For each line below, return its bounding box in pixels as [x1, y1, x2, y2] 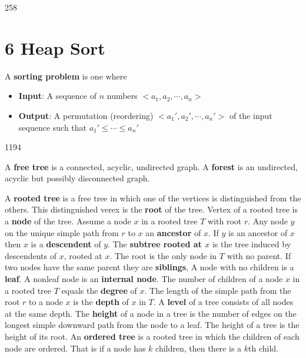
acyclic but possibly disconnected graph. [5, 172, 150, 184]
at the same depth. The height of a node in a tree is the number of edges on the [5, 307, 297, 319]
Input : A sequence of [18, 89, 97, 102]
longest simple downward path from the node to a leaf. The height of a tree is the [5, 319, 300, 331]
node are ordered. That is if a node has [5, 342, 146, 354]
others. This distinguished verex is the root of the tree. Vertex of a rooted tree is [5, 203, 298, 216]
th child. [248, 342, 278, 354]
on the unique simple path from [5, 226, 119, 238]
